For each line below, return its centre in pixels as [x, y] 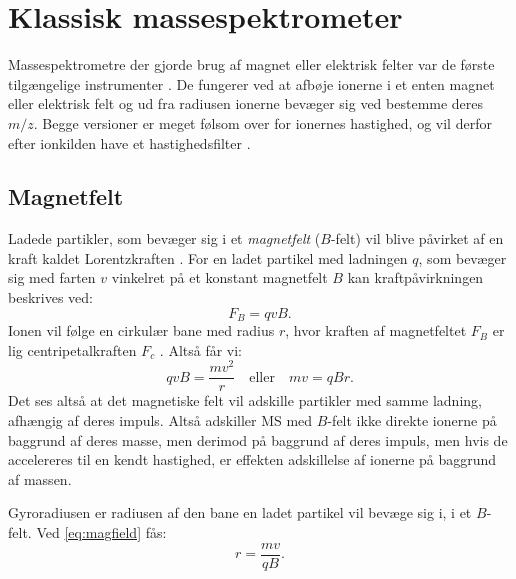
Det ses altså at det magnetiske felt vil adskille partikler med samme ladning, [245, 400]
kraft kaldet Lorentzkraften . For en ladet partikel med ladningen [208, 257]
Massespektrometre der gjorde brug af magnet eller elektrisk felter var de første [251, 64]
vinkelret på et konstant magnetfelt [219, 277]
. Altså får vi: [201, 349]
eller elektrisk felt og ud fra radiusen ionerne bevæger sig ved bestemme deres [246, 103]
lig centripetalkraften [72, 349]
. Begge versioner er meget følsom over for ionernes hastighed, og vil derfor [262, 122]
